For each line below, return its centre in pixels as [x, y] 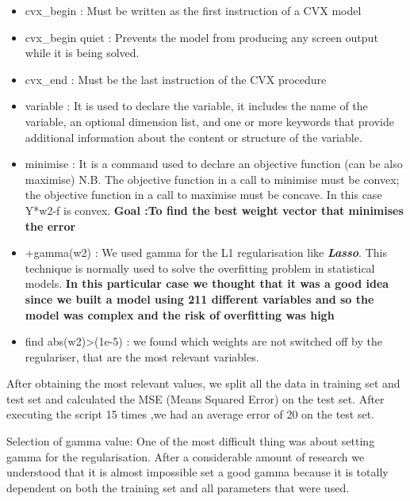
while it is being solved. [82, 53]
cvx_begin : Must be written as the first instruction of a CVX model [193, 10]
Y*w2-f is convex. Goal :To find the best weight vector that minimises [214, 210]
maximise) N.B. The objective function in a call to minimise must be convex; [212, 179]
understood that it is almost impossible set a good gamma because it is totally [197, 472]
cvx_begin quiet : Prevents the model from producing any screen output [201, 37]
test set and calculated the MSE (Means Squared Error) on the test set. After [195, 398]
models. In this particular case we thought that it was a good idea [207, 283]
